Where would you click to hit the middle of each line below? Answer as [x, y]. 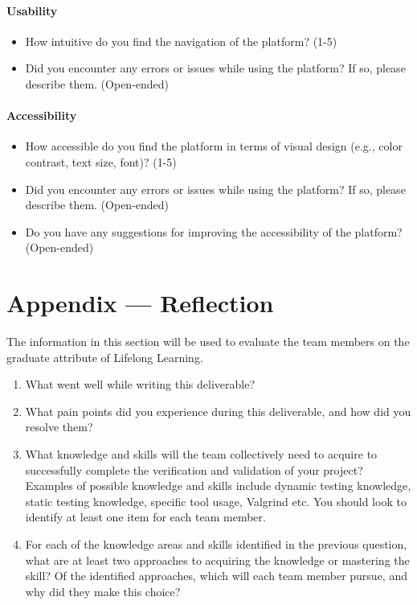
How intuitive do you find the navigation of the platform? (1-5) [181, 41]
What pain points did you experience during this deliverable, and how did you [218, 411]
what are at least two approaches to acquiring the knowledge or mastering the [217, 560]
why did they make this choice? [103, 591]
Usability [32, 10]
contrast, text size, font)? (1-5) [101, 161]
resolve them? [59, 427]
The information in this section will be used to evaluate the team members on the [208, 342]
